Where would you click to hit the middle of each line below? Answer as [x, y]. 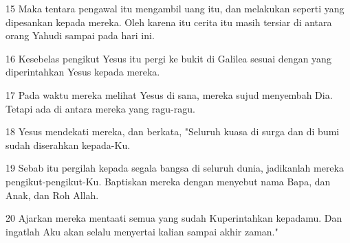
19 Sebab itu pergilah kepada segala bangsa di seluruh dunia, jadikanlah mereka [175, 168]
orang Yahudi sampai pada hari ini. [80, 35]
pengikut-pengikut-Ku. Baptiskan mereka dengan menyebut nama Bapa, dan [168, 181]
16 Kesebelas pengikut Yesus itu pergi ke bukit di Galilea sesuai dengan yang [168, 58]
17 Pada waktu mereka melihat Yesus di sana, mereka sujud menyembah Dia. [169, 94]
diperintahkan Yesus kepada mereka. [83, 72]
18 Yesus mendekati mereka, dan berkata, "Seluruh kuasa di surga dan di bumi [173, 131]
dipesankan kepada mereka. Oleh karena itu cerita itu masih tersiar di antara [169, 22]
